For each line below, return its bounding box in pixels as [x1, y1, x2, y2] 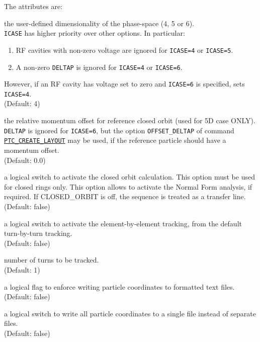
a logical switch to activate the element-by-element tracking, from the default [4, 218, 242, 228]
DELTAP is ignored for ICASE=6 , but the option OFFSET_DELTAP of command [4, 125, 234, 135]
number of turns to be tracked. [4, 254, 99, 265]
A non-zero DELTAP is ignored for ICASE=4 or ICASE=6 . [16, 61, 183, 72]
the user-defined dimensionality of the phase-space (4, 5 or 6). [4, 18, 194, 28]
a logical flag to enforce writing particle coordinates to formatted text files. [4, 281, 235, 292]
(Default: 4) [4, 98, 40, 109]
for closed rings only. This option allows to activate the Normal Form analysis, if [4, 181, 252, 192]
